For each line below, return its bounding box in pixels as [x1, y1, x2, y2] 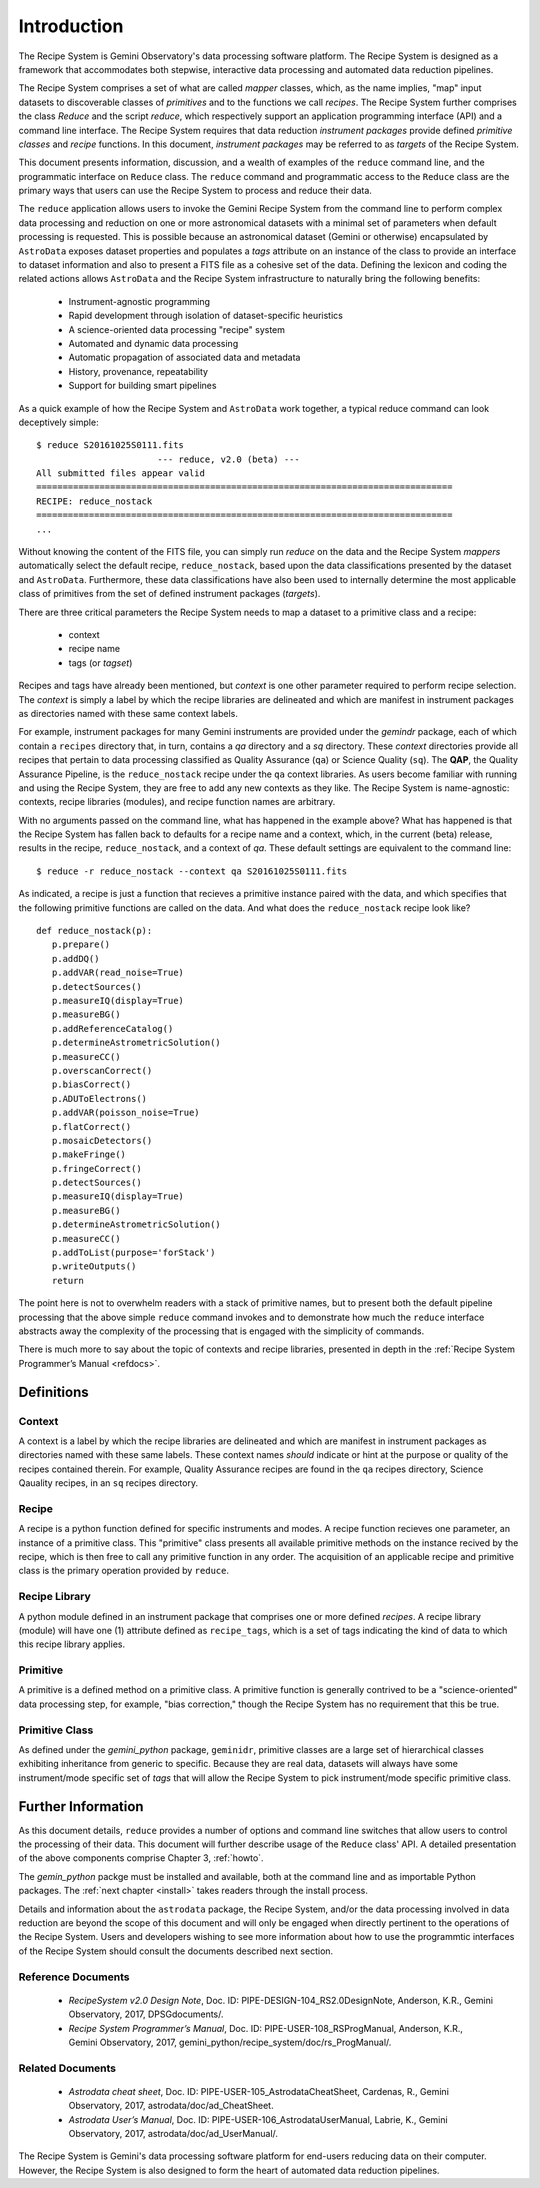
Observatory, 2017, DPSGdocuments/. [68, 2008, 224, 2020]
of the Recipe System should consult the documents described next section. [18, 1945, 334, 1957]
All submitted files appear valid [36, 468, 205, 479]
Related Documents [18, 2061, 117, 2075]
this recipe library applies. [18, 1638, 125, 1650]
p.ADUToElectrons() [51, 1093, 148, 1104]
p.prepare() [51, 939, 111, 950]
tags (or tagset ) [68, 656, 133, 669]
